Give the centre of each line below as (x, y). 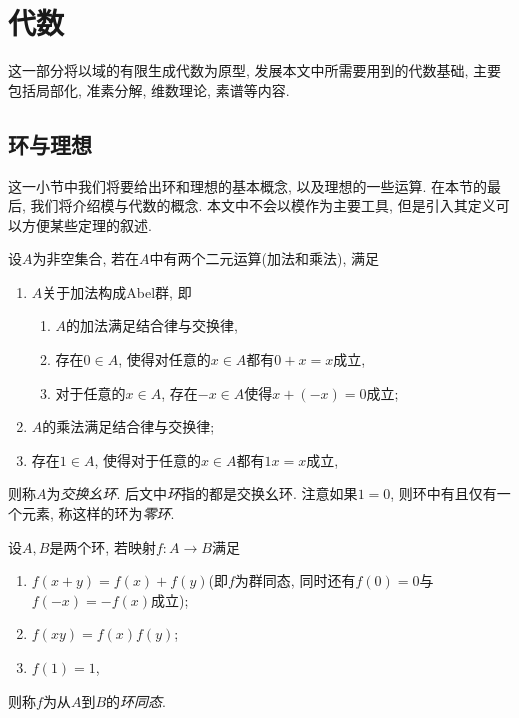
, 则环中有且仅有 (443, 493)
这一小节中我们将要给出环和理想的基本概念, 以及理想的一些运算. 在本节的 (248, 185)
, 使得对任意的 (164, 359)
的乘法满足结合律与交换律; (128, 426)
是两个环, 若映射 (102, 546)
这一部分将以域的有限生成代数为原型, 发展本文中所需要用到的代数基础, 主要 (255, 70)
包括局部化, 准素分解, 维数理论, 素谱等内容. (149, 89)
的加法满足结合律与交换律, (152, 325)
